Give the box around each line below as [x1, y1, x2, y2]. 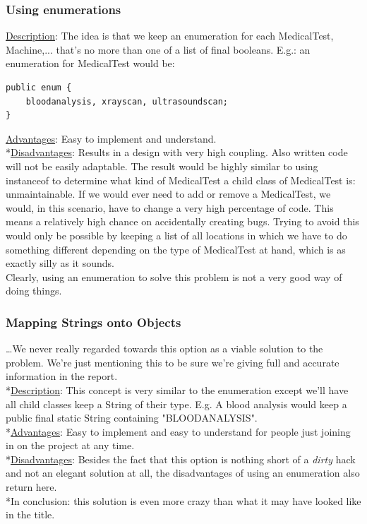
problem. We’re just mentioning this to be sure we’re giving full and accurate [6, 355, 339, 369]
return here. [6, 480, 57, 494]
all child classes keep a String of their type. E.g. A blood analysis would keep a [6, 396, 347, 411]
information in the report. [6, 369, 118, 383]
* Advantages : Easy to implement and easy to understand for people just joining [6, 424, 351, 439]
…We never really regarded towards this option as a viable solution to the [6, 341, 323, 356]
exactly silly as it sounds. [6, 256, 114, 270]
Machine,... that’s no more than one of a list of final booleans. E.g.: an [6, 42, 311, 56]
